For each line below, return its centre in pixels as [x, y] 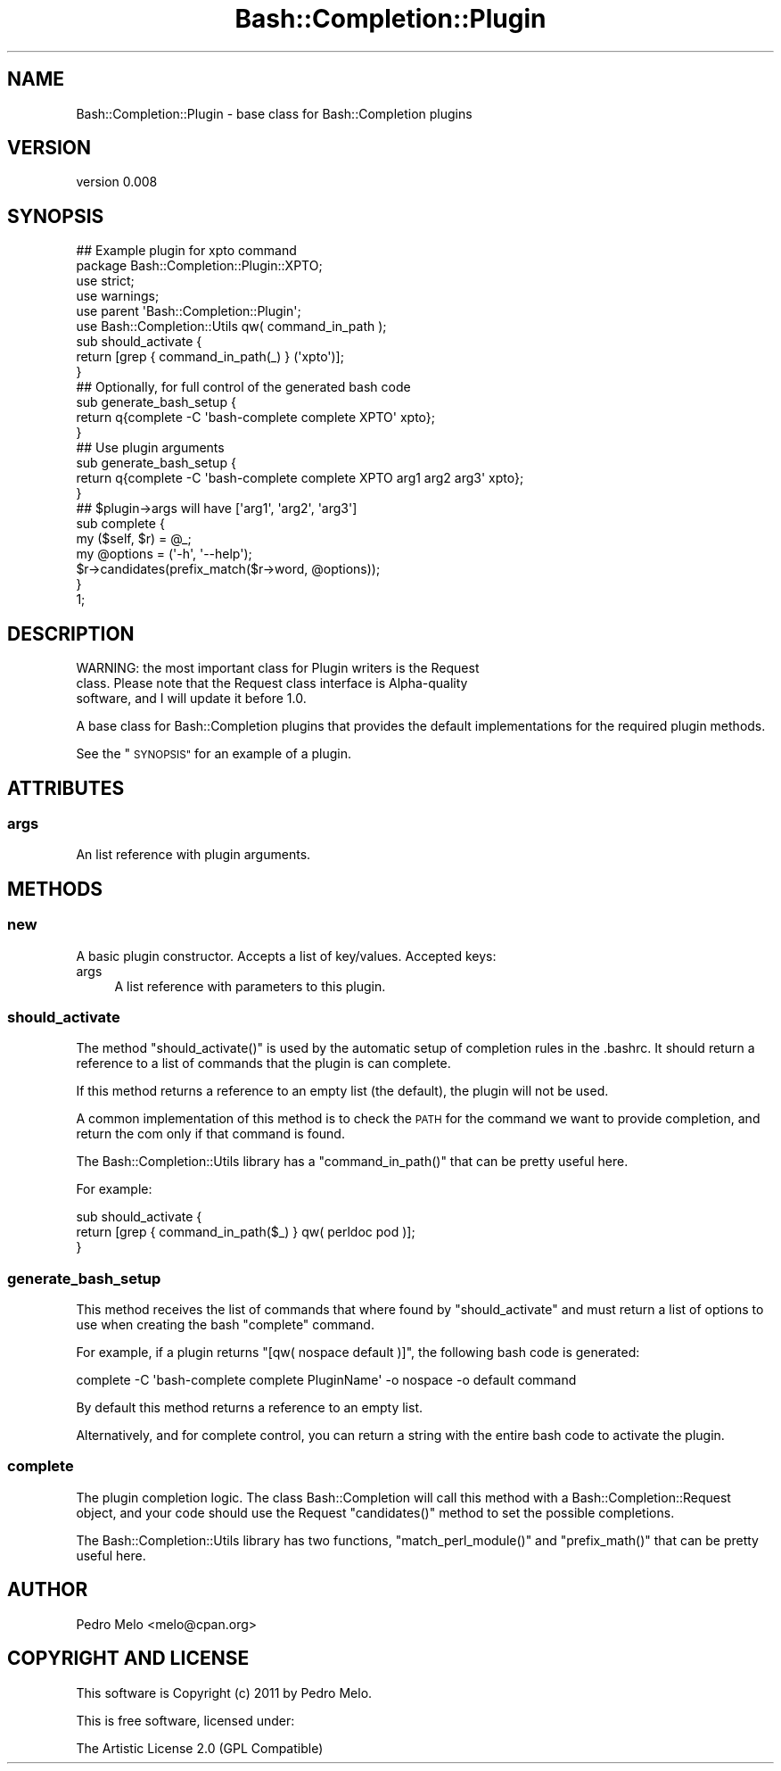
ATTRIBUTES [66, 788]
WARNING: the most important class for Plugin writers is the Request [278, 668]
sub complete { [120, 524]
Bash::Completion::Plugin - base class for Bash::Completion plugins [274, 113]
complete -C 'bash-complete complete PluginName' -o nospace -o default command [326, 1380]
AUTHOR [48, 1590]
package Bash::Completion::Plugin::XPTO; [199, 266]
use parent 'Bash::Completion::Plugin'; [189, 311]
